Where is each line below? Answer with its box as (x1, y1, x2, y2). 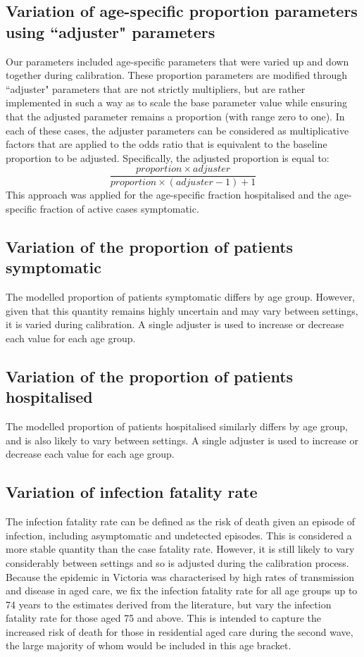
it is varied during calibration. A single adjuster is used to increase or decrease (6, 317, 344, 332)
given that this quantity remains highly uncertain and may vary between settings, (6, 303, 358, 318)
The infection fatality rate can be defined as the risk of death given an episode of (6, 514, 356, 529)
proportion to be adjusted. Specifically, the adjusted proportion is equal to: (6, 150, 330, 165)
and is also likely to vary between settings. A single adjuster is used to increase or (6, 432, 358, 447)
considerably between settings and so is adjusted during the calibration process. (6, 555, 349, 570)
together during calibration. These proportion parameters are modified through (6, 68, 348, 82)
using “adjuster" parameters (6, 20, 215, 42)
